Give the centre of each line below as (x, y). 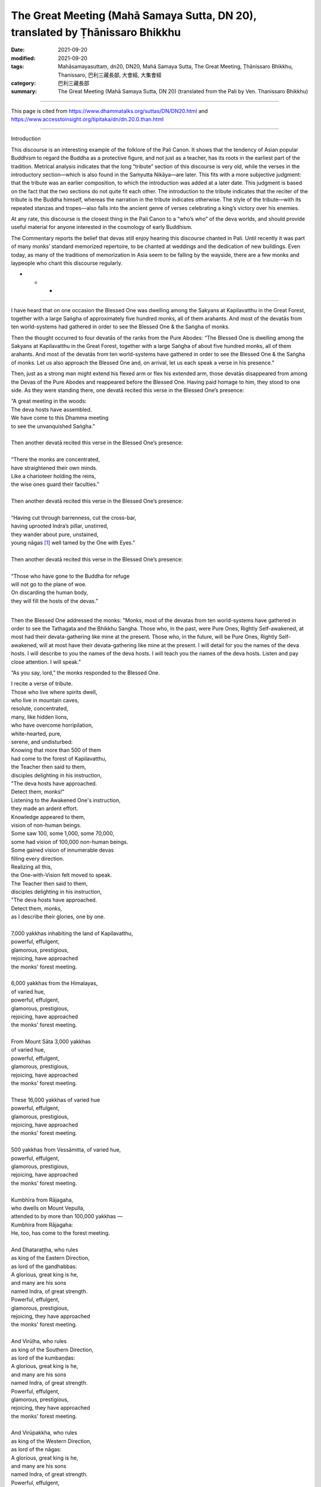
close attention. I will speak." (46, 662)
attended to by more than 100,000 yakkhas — (67, 1216)
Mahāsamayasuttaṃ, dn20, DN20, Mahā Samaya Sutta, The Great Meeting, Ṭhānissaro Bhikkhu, (176, 67)
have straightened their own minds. (54, 468)
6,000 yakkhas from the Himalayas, (54, 983)
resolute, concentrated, (40, 708)
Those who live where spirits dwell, (54, 692)
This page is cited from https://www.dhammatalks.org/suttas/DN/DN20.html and (109, 111)
